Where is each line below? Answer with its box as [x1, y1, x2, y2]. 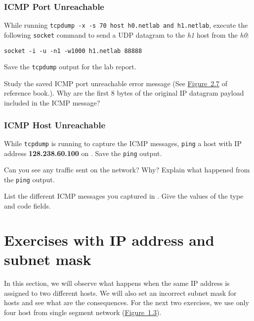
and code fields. [4, 201, 51, 211]
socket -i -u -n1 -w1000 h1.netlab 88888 [4, 47, 142, 54]
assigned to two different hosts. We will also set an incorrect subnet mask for [4, 287, 237, 298]
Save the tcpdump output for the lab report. [4, 61, 136, 72]
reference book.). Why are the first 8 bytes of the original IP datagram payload [4, 88, 244, 98]
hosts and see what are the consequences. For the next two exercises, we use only [4, 297, 249, 308]
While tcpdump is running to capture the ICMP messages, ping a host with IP [4, 138, 242, 148]
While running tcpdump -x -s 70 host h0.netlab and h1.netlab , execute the [4, 20, 248, 30]
